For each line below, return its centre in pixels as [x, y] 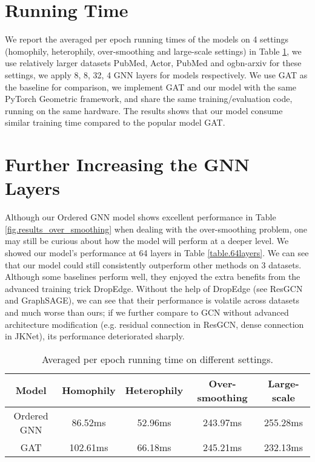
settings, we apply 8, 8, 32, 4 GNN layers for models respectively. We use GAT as [156, 74]
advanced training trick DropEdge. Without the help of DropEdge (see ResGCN [154, 288]
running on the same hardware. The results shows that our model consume [144, 110]
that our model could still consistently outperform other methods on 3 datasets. [153, 264]
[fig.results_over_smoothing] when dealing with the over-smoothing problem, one [156, 229]
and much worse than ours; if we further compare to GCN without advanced [147, 312]
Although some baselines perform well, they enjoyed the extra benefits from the [153, 277]
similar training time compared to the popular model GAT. [115, 122]
